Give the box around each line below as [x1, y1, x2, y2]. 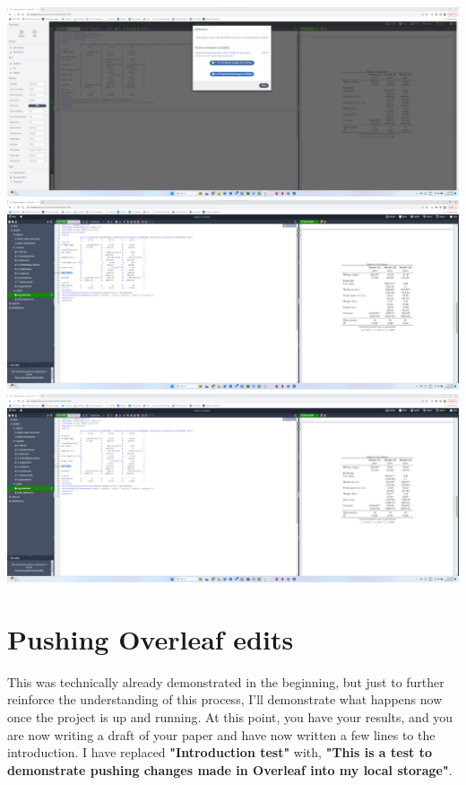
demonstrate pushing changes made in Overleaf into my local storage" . [7, 760, 453, 779]
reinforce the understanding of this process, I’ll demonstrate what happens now [7, 690, 443, 709]
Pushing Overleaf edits [7, 620, 294, 657]
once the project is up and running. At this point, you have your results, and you [7, 708, 453, 727]
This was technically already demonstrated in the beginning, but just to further [7, 672, 444, 691]
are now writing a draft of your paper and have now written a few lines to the [7, 725, 436, 744]
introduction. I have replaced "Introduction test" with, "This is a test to [7, 743, 432, 762]
